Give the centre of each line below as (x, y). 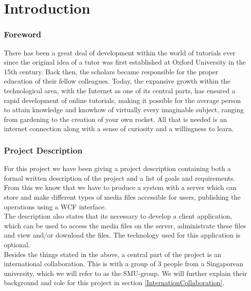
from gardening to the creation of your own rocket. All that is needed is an (116, 119)
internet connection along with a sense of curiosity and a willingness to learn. (119, 128)
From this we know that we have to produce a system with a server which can (120, 187)
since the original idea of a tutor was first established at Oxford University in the (125, 62)
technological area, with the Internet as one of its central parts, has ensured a (120, 90)
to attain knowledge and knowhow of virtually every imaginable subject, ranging (124, 110)
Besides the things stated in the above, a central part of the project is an (113, 254)
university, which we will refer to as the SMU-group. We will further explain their (125, 273)
